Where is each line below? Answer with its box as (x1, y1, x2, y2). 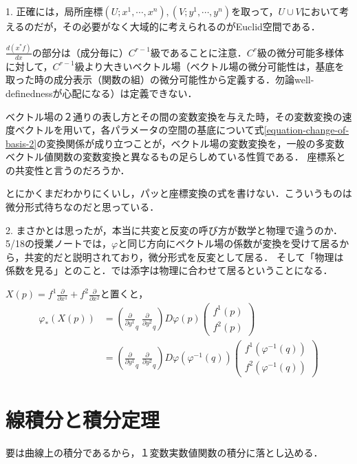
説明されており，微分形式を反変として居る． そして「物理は (72, 249, 344, 264)
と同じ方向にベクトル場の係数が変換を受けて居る (118, 236, 340, 251)
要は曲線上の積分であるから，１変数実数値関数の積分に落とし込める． (6, 445, 323, 459)
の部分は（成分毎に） (32, 45, 129, 59)
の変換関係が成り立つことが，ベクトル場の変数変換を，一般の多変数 (36, 136, 345, 150)
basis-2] (6, 136, 37, 150)
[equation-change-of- (263, 123, 349, 137)
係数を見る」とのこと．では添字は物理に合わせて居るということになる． (6, 263, 333, 277)
